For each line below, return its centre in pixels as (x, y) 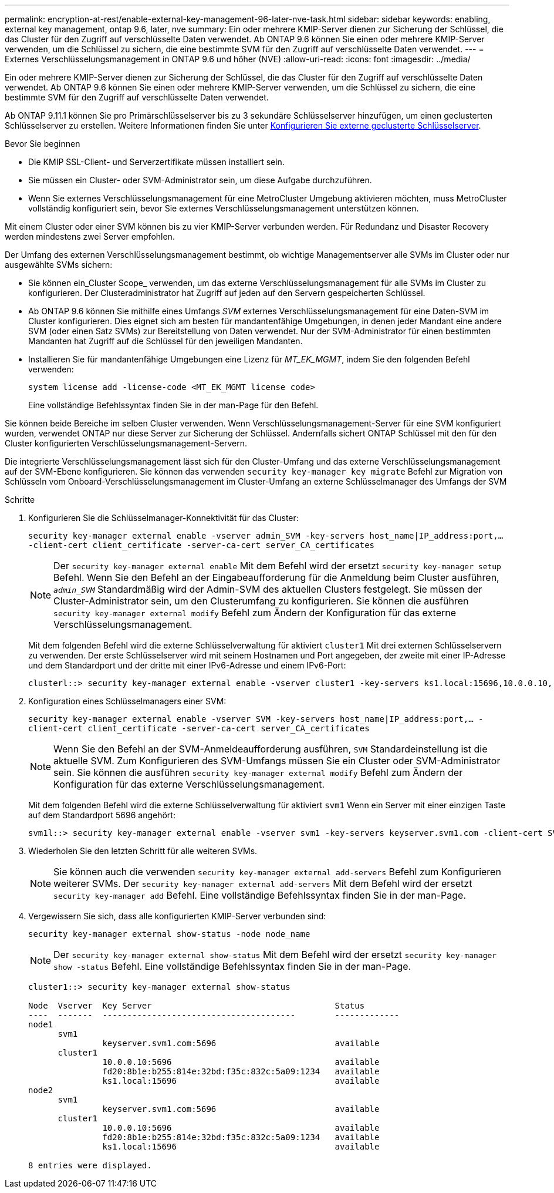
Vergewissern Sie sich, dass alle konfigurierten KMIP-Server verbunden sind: (177, 916)
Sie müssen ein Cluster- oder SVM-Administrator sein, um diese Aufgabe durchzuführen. (200, 180)
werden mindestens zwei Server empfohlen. (90, 236)
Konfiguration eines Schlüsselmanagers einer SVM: (127, 701)
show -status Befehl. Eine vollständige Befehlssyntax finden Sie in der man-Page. (232, 966)
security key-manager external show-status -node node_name (169, 934)
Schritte (20, 500)
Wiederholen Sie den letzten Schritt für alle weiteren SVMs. (143, 851)
